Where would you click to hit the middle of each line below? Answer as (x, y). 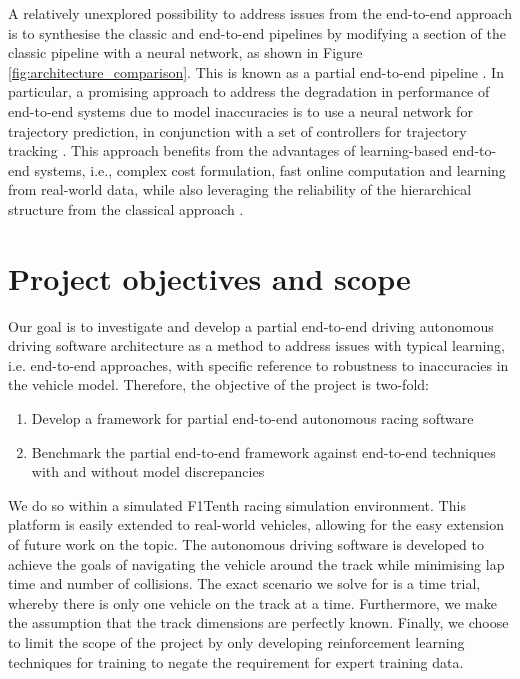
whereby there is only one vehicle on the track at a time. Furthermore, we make (252, 602)
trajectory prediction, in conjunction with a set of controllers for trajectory (237, 130)
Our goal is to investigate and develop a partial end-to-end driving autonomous (251, 325)
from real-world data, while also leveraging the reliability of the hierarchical (240, 189)
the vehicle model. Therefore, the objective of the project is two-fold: (218, 384)
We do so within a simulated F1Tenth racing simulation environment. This (237, 504)
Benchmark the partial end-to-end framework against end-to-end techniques (263, 451)
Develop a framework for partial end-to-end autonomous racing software (252, 418)
